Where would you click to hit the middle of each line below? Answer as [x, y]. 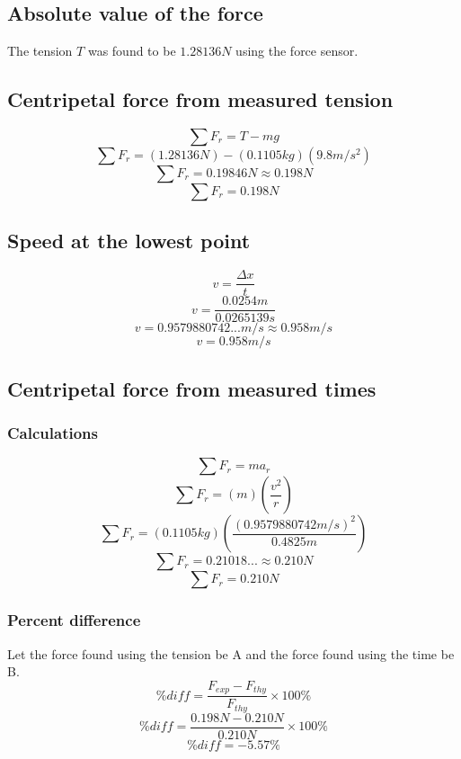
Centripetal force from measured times [192, 388]
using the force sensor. [297, 51]
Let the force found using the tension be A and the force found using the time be [231, 653]
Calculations [53, 433]
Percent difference [74, 620]
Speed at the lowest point [129, 241]
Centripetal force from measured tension [200, 99]
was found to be [132, 51]
